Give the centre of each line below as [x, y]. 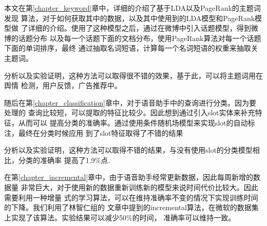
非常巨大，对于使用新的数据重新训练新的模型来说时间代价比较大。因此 [139, 187]
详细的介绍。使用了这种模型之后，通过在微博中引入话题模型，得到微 [143, 28]
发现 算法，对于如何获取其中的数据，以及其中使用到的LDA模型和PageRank [130, 18]
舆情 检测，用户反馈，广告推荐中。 [63, 85]
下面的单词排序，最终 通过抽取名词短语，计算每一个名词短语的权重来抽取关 [131, 48]
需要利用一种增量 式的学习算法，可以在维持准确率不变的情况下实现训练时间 [131, 197]
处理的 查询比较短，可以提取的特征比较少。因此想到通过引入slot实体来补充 [130, 112]
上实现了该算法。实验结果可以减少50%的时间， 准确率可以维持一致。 [120, 217]
